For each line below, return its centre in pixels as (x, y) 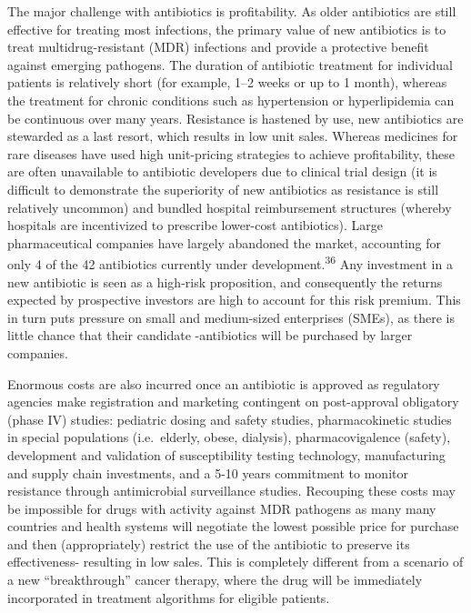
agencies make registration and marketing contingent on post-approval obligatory (233, 402)
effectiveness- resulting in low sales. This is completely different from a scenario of (235, 562)
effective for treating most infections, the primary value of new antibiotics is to (227, 29)
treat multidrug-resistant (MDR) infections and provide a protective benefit (218, 47)
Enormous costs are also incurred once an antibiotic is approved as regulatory (224, 383)
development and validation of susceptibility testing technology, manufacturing (226, 454)
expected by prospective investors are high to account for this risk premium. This (234, 300)
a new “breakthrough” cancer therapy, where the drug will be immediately (215, 580)
